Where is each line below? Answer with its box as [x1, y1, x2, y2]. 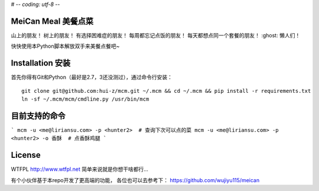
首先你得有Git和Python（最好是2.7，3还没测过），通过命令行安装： [11, 74, 172, 81]
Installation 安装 [11, 58, 71, 68]
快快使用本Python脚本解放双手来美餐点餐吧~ [11, 43, 120, 50]
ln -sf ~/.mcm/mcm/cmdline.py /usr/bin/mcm [21, 95, 149, 102]
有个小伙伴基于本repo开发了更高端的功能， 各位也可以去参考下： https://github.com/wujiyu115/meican [11, 176, 260, 183]
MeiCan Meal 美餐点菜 [11, 16, 94, 26]
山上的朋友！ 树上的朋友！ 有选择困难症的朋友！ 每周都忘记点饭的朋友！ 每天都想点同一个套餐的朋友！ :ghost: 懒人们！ [11, 31, 301, 38]
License [11, 150, 41, 160]
